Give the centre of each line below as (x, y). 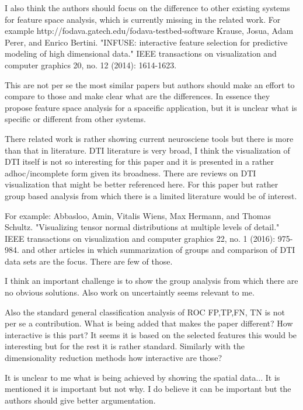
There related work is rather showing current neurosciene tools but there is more (149, 138)
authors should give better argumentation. (80, 400)
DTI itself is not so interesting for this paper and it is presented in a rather (140, 161)
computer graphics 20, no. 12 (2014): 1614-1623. (91, 65)
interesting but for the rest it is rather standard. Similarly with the (125, 346)
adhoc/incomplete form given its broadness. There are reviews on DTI (130, 173)
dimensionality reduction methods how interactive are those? (114, 358)
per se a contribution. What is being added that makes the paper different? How (149, 323)
